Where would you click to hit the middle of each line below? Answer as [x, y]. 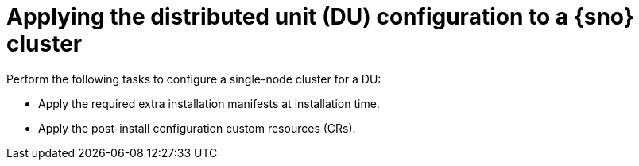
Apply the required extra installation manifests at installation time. [209, 103]
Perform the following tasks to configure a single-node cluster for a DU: [194, 79]
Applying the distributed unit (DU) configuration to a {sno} [320, 17]
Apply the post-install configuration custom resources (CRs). [197, 128]
